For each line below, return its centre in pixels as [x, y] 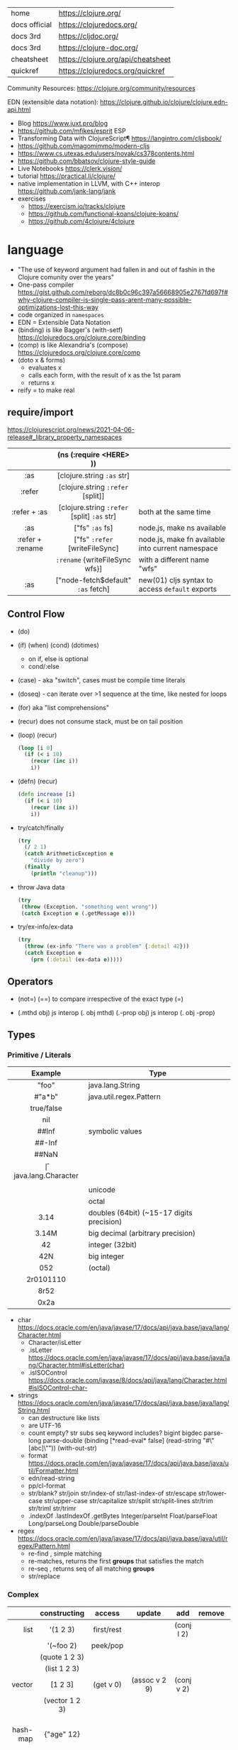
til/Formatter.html [53, 1471]
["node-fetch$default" [93, 580]
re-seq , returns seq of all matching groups [91, 1569]
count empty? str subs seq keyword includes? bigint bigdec [115, 1433]
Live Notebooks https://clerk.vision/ [70, 168]
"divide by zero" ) [58, 860]
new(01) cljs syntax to [176, 580]
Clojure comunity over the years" [66, 277]
